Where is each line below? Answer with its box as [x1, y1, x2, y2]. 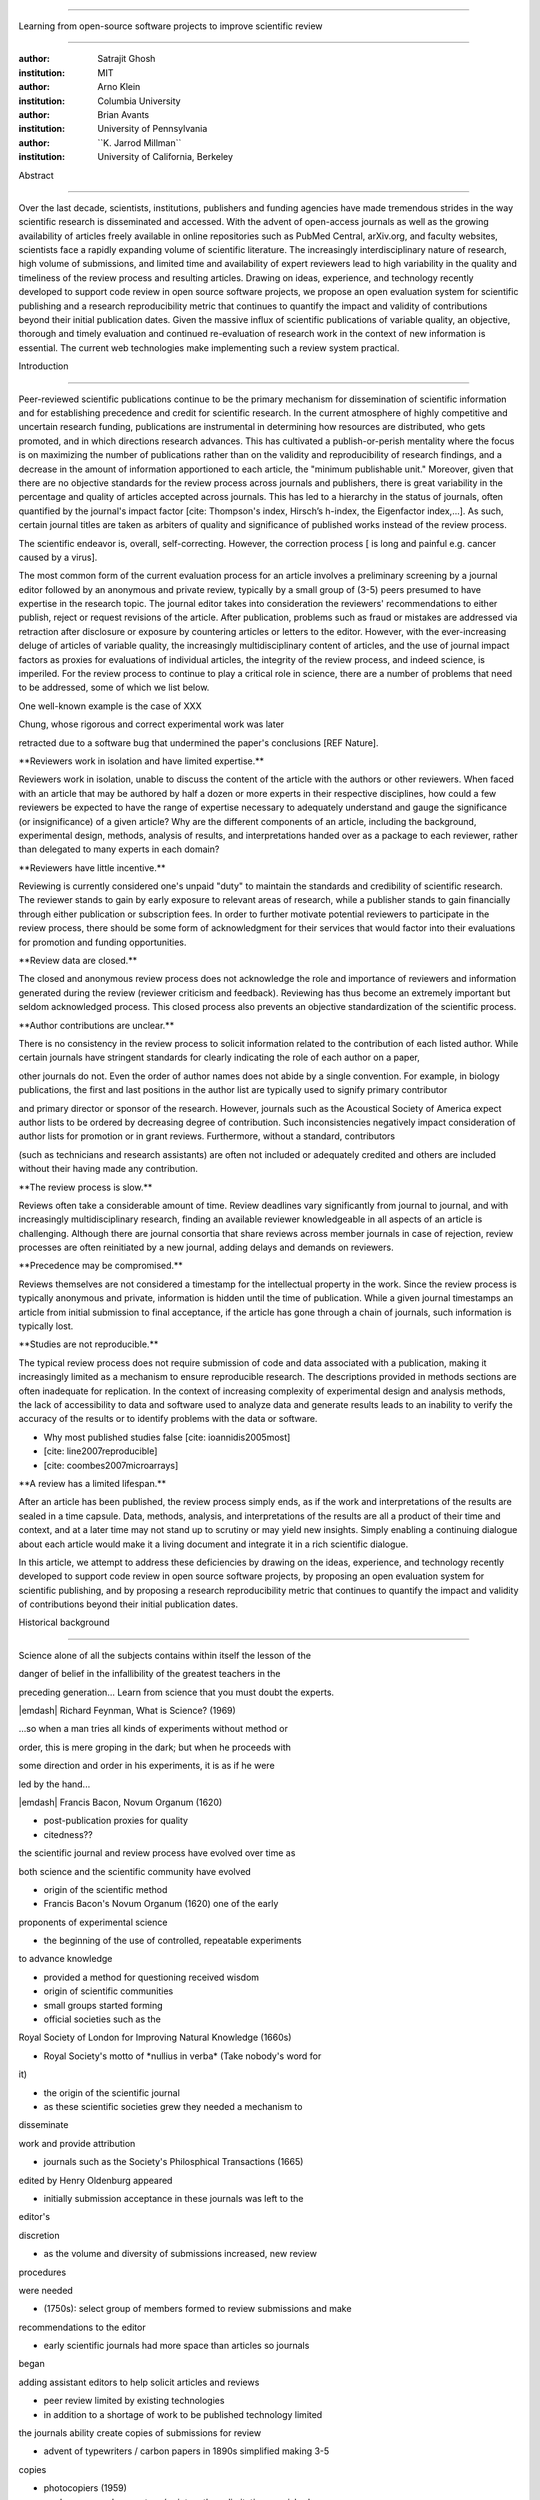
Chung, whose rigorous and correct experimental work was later [18, 718, 285, 730]
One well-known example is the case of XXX [18, 700, 202, 712]
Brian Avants [97, 108, 150, 120]
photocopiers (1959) [43, 2482, 127, 2494]
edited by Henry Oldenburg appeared [18, 2174, 173, 2186]
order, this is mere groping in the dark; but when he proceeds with [18, 1741, 292, 1753]
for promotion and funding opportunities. [18, 936, 187, 948]
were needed [18, 2284, 74, 2296]
